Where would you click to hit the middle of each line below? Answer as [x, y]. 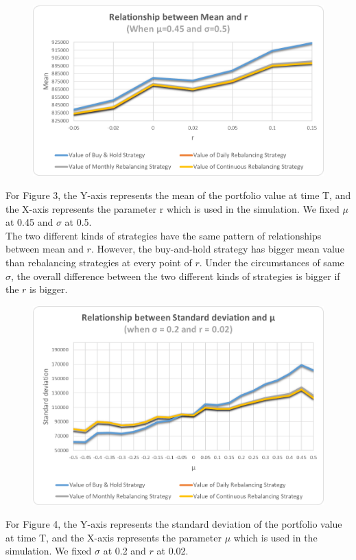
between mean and [45, 249]
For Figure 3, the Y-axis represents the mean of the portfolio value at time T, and [178, 195]
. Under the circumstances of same [272, 262]
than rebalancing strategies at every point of [99, 262]
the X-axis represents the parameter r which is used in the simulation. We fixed [173, 208]
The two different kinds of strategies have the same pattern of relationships [164, 235]
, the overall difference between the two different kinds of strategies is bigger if [176, 276]
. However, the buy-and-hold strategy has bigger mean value [217, 249]
